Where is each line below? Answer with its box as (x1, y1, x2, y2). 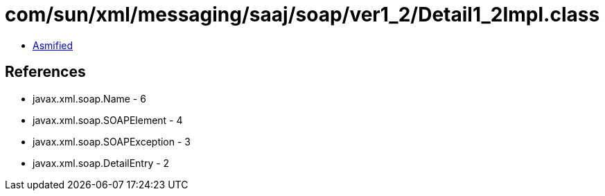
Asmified (33, 39, 73, 51)
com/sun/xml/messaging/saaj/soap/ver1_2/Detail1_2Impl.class (5, 3, 600, 26)
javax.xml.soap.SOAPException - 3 (33, 135, 191, 148)
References (5, 63, 86, 81)
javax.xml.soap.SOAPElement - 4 (33, 114, 183, 126)
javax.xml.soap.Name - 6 (33, 92, 146, 105)
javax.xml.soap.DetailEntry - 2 (33, 157, 170, 169)
